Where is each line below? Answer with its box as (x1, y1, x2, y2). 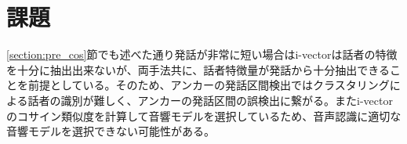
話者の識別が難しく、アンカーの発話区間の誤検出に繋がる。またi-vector (27, 92, 393, 108)
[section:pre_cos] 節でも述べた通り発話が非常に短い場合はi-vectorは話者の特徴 (6, 46, 398, 63)
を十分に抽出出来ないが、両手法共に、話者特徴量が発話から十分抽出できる (6, 61, 391, 77)
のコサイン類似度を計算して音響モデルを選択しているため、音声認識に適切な (6, 107, 402, 124)
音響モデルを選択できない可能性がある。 (6, 123, 215, 139)
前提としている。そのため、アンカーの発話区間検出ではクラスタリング (27, 77, 390, 93)
